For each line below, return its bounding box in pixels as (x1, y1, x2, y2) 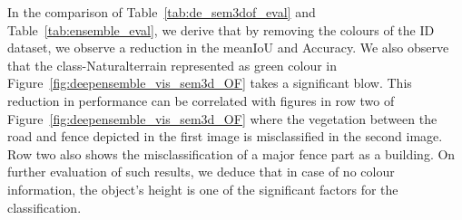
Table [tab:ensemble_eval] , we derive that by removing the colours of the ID (7, 20, 435, 39)
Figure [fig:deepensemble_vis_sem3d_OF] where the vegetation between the (7, 109, 437, 128)
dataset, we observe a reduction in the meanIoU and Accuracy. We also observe (7, 38, 449, 57)
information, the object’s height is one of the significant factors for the (7, 179, 398, 198)
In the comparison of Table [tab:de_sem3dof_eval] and (7, 3, 316, 21)
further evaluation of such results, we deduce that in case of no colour (7, 162, 395, 181)
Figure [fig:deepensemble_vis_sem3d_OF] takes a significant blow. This (7, 73, 412, 92)
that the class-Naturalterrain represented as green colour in (7, 55, 338, 74)
